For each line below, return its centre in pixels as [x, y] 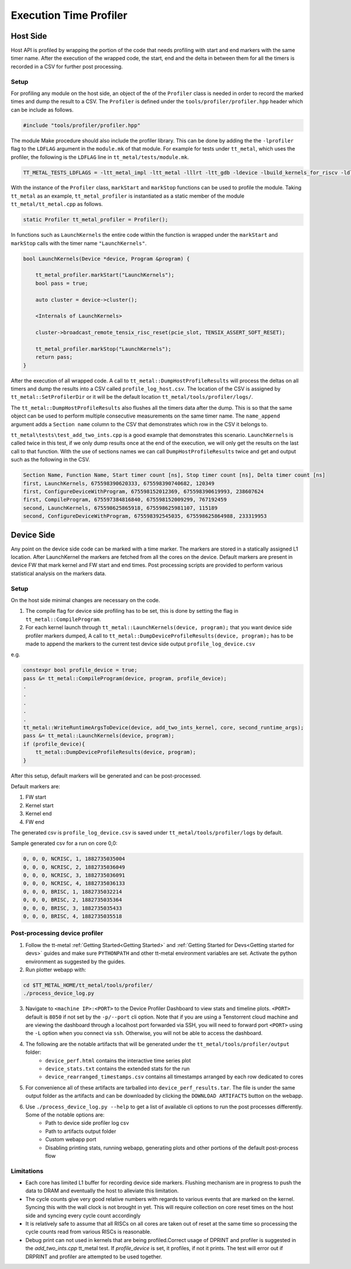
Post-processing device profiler [57, 934]
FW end [35, 822]
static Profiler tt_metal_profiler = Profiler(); [96, 220]
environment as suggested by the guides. [75, 961]
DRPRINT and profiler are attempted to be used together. [94, 1256]
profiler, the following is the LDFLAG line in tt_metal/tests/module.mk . [100, 157]
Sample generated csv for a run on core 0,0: [64, 843]
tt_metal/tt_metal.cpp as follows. [57, 204]
